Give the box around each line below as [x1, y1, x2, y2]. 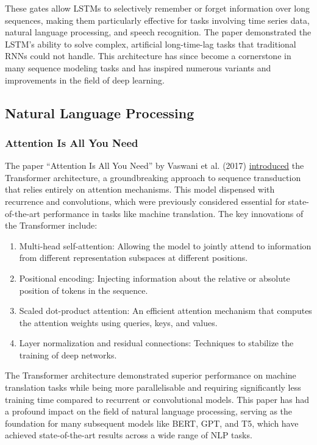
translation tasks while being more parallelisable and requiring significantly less [5, 381, 301, 394]
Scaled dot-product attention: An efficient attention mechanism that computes [19, 304, 312, 317]
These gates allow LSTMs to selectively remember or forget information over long [5, 2, 310, 14]
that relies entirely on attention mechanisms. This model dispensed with [5, 183, 275, 196]
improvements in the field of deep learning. [5, 73, 165, 86]
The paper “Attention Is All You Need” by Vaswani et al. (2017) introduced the [5, 159, 304, 172]
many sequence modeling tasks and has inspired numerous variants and [5, 61, 271, 74]
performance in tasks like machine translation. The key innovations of [43, 207, 304, 219]
